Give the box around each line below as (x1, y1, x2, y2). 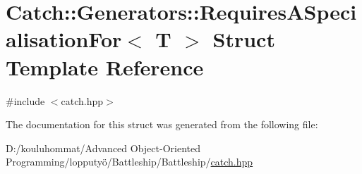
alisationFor (6, 25, 122, 54)
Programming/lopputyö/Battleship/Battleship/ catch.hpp (6, 154, 253, 169)
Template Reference (6, 52, 204, 81)
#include (6, 93, 45, 108)
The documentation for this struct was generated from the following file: (6, 117, 318, 132)
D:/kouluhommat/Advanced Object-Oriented (6, 140, 200, 155)
